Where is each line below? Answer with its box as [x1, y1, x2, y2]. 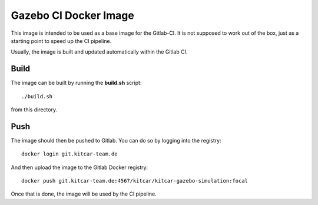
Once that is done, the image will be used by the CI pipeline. [11, 190, 157, 197]
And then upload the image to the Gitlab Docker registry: [11, 164, 148, 171]
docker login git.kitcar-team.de [21, 151, 118, 157]
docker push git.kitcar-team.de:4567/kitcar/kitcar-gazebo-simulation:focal [21, 177, 249, 184]
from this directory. [11, 106, 58, 113]
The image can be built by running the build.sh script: [11, 80, 142, 87]
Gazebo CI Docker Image [11, 9, 135, 22]
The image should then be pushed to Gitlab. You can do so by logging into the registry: [11, 137, 221, 144]
